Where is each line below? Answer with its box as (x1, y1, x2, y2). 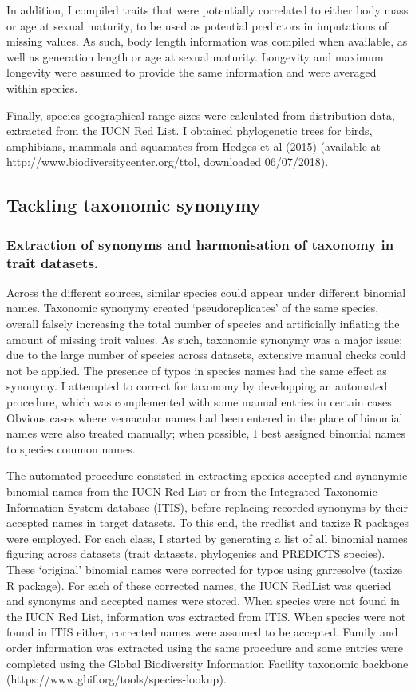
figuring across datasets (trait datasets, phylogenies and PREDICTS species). (6, 545, 385, 562)
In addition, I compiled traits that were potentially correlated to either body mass (6, 2, 409, 18)
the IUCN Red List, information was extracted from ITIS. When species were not (6, 608, 406, 624)
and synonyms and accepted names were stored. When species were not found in (6, 592, 400, 609)
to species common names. (6, 440, 136, 457)
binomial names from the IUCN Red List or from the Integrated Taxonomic (6, 482, 377, 499)
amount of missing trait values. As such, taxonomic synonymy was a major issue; (6, 331, 403, 347)
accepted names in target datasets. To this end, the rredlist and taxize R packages (6, 514, 409, 531)
